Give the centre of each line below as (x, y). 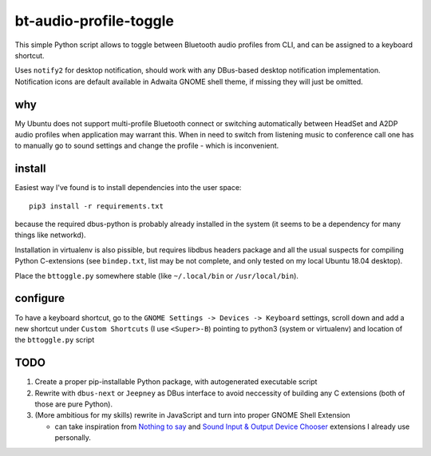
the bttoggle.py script (55, 340)
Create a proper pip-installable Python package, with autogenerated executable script (176, 382)
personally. (73, 438)
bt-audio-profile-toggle (95, 21)
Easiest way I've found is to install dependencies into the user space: (128, 188)
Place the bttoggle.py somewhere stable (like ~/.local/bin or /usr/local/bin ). (157, 276)
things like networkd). (51, 235)
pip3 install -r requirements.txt (96, 206)
